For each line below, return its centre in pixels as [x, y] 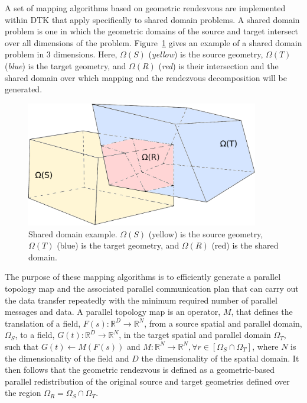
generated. [24, 89]
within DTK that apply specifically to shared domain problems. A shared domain [152, 19]
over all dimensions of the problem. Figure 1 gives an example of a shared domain [153, 42]
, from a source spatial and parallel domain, [223, 323]
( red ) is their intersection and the [218, 65]
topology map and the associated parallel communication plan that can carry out [152, 288]
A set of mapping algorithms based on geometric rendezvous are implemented [145, 8]
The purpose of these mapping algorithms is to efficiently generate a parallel [143, 277]
